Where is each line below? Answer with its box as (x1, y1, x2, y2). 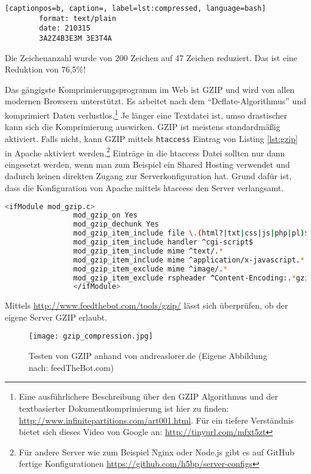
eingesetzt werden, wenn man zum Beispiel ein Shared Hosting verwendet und (5, 158, 290, 170)
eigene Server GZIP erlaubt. (5, 310, 108, 323)
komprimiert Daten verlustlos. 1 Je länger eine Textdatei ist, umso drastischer (5, 107, 288, 121)
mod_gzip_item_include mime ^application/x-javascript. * (73, 255, 305, 264)
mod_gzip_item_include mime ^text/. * (73, 246, 224, 255)
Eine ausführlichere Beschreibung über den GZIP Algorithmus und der (19, 390, 278, 403)
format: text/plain (39, 14, 117, 23)
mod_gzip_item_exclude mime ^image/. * (73, 264, 228, 273)
